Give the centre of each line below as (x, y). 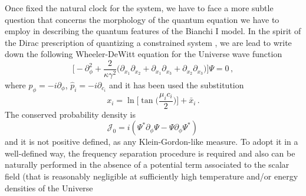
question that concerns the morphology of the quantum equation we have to (142, 19)
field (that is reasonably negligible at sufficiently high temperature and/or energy (152, 176)
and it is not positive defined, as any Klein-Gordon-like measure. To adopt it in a (152, 142)
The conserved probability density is (70, 114)
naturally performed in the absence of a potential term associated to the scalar (147, 165)
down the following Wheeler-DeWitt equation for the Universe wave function (144, 54)
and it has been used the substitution (176, 85)
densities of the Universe (49, 187)
